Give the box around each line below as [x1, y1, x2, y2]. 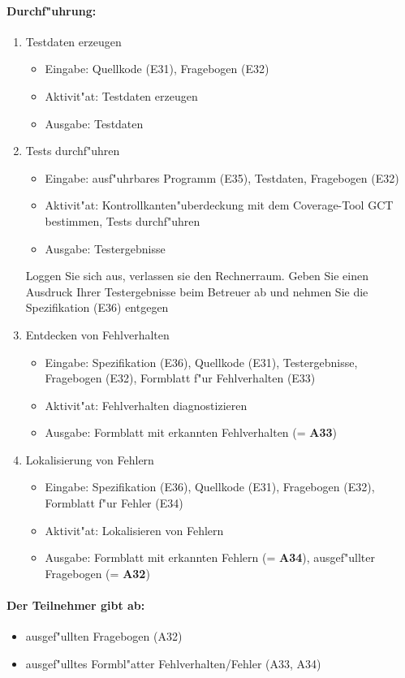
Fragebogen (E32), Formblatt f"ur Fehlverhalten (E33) [45, 369, 316, 387]
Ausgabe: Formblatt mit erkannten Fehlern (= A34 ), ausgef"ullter [45, 549, 376, 566]
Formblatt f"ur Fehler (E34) [45, 494, 183, 512]
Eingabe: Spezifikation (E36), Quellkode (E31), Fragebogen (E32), [45, 478, 375, 495]
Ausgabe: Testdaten [45, 114, 144, 132]
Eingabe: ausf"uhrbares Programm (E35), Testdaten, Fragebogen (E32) [45, 169, 399, 186]
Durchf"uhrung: [6, 2, 97, 19]
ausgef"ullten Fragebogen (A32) [25, 628, 183, 645]
